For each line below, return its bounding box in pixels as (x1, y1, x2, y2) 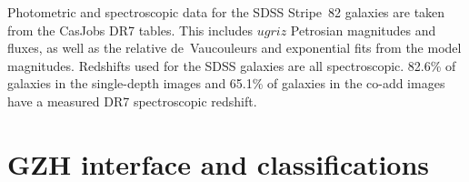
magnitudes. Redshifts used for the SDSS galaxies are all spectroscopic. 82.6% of (7, 56, 456, 75)
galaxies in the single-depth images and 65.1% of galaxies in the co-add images (7, 74, 445, 93)
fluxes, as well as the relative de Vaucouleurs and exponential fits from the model (7, 38, 462, 57)
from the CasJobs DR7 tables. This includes (7, 20, 254, 39)
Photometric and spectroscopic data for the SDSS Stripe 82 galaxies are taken (7, 3, 445, 21)
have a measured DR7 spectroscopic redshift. (7, 91, 257, 110)
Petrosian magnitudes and (290, 20, 436, 39)
